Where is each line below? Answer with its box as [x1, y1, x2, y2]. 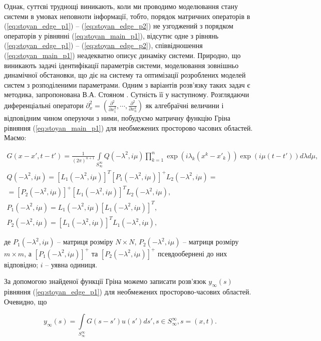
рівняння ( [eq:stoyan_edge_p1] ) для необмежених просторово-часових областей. [4, 286, 251, 297]
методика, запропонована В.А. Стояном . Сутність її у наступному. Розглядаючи [4, 89, 249, 100]
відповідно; [4, 259, 39, 269]
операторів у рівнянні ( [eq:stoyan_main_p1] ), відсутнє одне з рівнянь [4, 30, 219, 41]
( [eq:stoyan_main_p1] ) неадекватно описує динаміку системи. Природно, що [4, 50, 241, 60]
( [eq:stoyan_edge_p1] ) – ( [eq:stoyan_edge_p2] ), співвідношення [4, 40, 203, 51]
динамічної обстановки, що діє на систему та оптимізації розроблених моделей [4, 70, 246, 80]
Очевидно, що [4, 296, 47, 306]
